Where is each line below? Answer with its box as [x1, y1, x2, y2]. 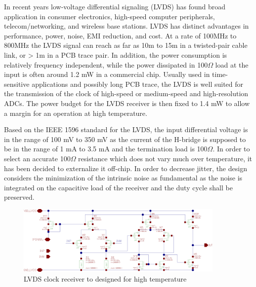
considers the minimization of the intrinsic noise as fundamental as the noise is [4, 173, 243, 183]
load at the [215, 59, 249, 70]
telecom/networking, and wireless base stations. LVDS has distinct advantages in [4, 21, 249, 31]
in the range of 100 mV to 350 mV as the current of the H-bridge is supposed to [4, 134, 246, 144]
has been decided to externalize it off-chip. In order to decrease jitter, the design [4, 163, 247, 173]
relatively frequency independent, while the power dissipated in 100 [4, 59, 208, 70]
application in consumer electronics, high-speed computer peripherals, [4, 11, 215, 21]
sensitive [4, 78, 30, 89]
